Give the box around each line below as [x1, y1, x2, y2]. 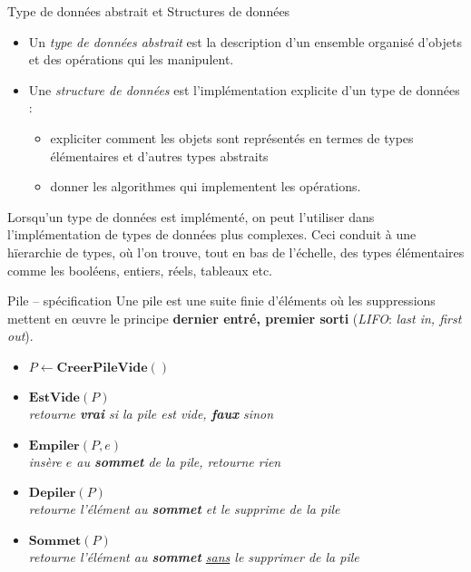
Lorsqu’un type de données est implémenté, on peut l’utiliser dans [7, 207, 375, 226]
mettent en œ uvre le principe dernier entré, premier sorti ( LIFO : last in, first [7, 308, 462, 327]
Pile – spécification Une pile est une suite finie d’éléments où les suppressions [7, 291, 436, 310]
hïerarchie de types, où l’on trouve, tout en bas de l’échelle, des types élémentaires [7, 242, 465, 261]
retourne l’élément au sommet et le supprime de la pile [28, 499, 340, 519]
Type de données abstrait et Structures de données [7, 2, 290, 20]
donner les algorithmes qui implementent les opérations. [50, 177, 361, 196]
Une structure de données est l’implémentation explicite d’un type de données [28, 80, 460, 99]
